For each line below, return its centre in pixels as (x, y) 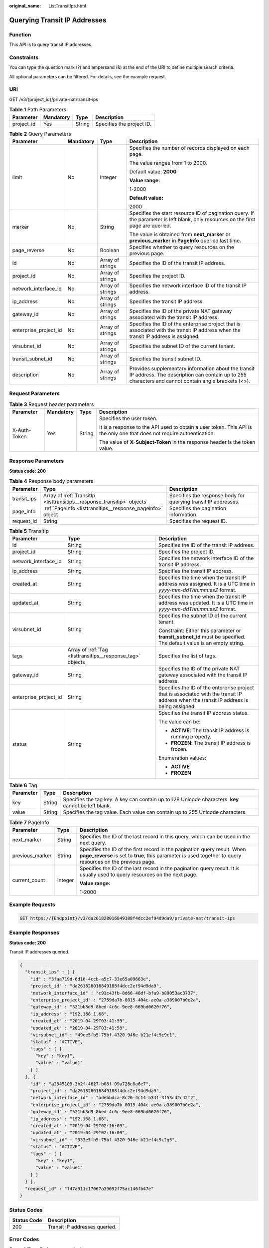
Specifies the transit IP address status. (204, 713)
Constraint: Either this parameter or (200, 630)
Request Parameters (34, 393)
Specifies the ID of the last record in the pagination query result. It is (160, 868)
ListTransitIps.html (67, 6)
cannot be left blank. (87, 806)
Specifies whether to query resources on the (182, 247)
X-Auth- (22, 430)
